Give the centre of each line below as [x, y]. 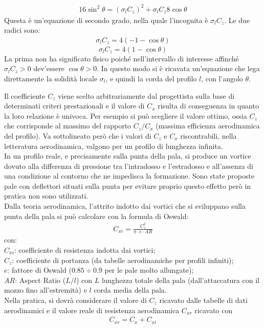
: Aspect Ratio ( [40, 280]
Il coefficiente [25, 95]
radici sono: [22, 30]
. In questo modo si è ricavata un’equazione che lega [178, 68]
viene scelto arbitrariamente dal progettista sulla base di [146, 95]
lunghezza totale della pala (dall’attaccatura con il [180, 280]
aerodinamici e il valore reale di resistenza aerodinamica [92, 310]
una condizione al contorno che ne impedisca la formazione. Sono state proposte [129, 176]
